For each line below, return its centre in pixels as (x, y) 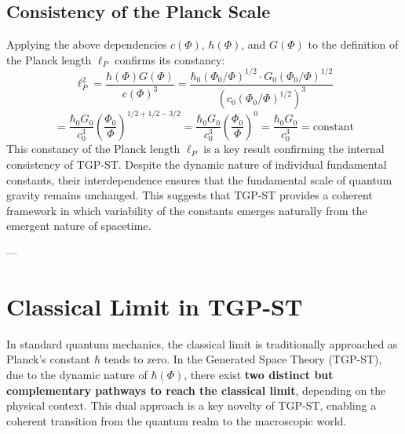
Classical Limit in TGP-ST (155, 306)
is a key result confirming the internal (294, 149)
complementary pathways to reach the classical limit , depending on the (196, 390)
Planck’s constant (49, 359)
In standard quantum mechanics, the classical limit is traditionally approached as (202, 343)
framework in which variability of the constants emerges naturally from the (187, 210)
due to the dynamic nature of (77, 374)
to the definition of (353, 44)
